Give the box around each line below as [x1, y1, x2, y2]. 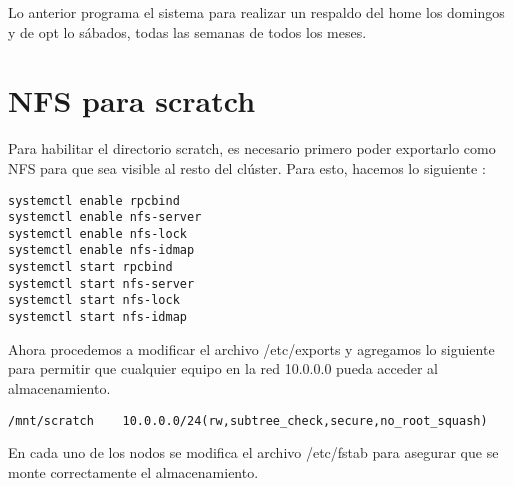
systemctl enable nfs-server [8, 210, 202, 225]
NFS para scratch [8, 80, 256, 121]
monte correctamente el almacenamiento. [8, 461, 259, 482]
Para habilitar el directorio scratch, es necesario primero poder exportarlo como [8, 138, 496, 159]
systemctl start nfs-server [8, 276, 195, 291]
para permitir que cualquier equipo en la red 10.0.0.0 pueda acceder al [8, 358, 438, 379]
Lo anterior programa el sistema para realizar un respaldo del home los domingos [8, 2, 505, 22]
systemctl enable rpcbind [8, 193, 180, 208]
